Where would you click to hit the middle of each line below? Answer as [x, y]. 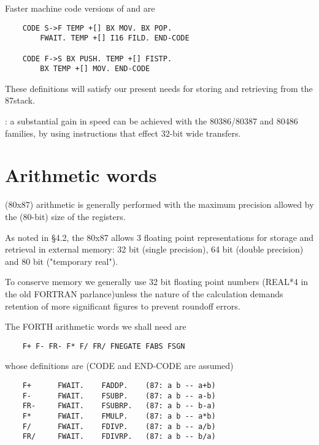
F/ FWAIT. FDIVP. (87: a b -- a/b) [119, 426]
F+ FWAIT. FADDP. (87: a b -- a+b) [119, 385]
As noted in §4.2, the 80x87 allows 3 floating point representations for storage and [159, 237]
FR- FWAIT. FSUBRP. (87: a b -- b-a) [119, 406]
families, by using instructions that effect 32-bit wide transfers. [123, 133]
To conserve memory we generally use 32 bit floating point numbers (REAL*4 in [157, 282]
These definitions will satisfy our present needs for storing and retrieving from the [159, 88]
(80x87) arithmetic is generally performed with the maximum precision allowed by [159, 204]
